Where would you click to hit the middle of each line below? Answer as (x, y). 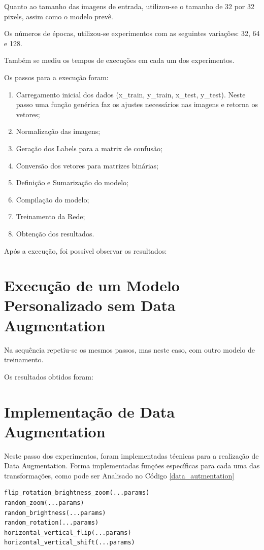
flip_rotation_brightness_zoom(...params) (77, 493)
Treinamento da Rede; (51, 216)
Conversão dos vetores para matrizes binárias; (87, 165)
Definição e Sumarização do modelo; (72, 182)
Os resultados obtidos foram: (49, 376)
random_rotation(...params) (52, 523)
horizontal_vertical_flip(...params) (68, 532)
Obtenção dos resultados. (55, 233)
